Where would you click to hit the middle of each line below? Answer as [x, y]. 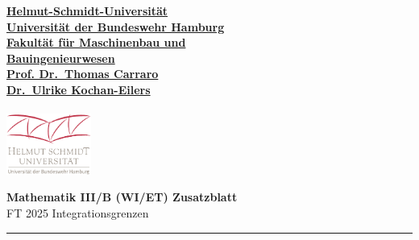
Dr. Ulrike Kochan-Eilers [79, 89]
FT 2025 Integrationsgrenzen [78, 212]
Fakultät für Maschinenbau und [96, 42]
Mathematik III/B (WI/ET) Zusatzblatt [122, 197]
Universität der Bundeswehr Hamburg [116, 26]
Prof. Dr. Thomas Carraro [83, 74]
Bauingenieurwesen [61, 58]
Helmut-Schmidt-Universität [87, 10]
